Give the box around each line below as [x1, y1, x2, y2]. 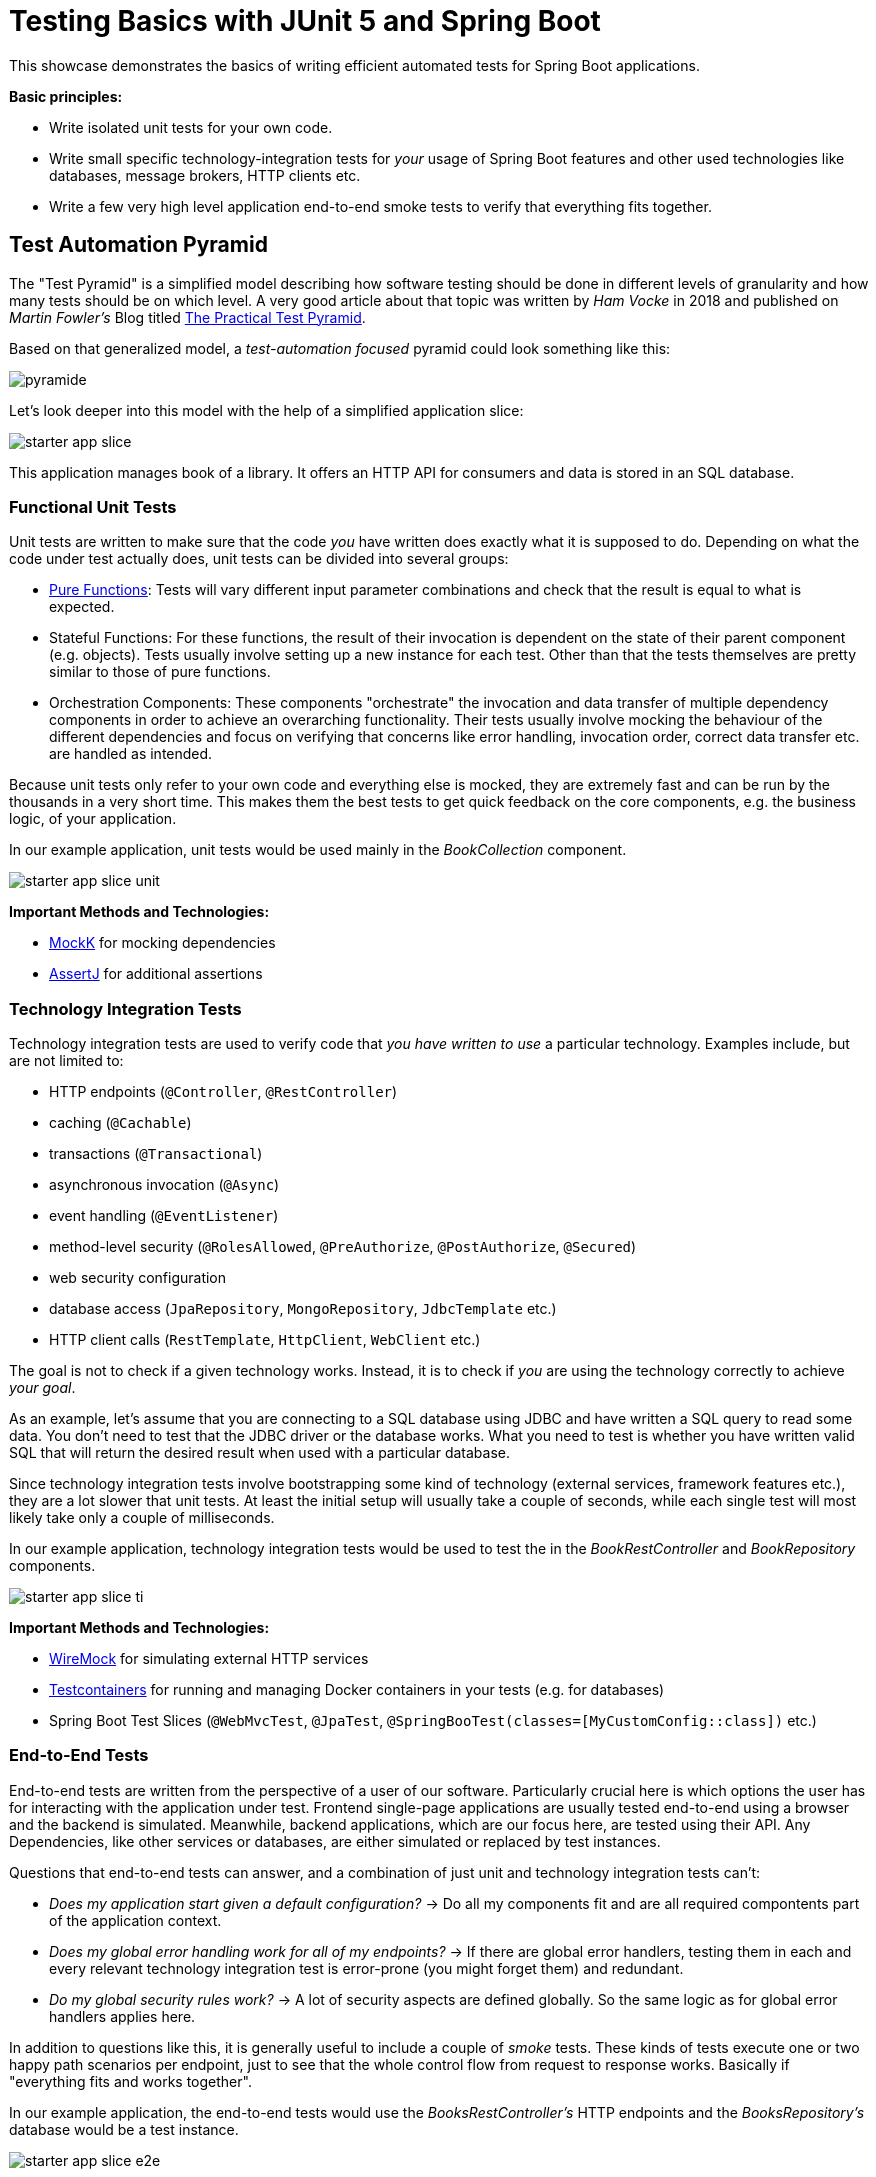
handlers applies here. [49, 2007, 196, 2025]
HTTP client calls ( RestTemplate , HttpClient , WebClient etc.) [49, 1331, 481, 1349]
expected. [49, 598, 115, 616]
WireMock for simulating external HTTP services [49, 1650, 369, 1668]
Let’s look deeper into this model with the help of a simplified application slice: [9, 401, 524, 419]
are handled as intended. [49, 745, 213, 763]
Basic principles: [9, 87, 123, 105]
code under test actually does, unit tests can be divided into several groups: [9, 550, 509, 568]
